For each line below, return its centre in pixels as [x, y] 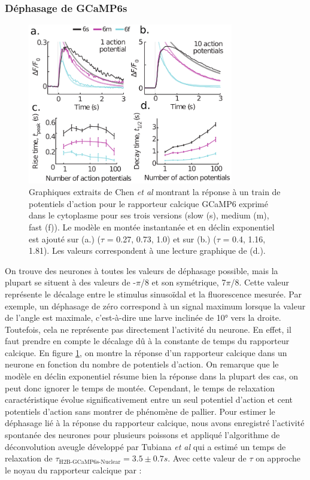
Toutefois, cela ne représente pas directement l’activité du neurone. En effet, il [148, 329]
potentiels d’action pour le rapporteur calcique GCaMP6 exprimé [148, 203]
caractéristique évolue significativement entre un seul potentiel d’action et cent [149, 400]
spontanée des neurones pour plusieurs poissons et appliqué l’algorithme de [142, 435]
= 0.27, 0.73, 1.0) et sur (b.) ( [162, 239]
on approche [278, 458]
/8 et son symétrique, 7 [183, 282]
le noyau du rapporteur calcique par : [73, 470]
